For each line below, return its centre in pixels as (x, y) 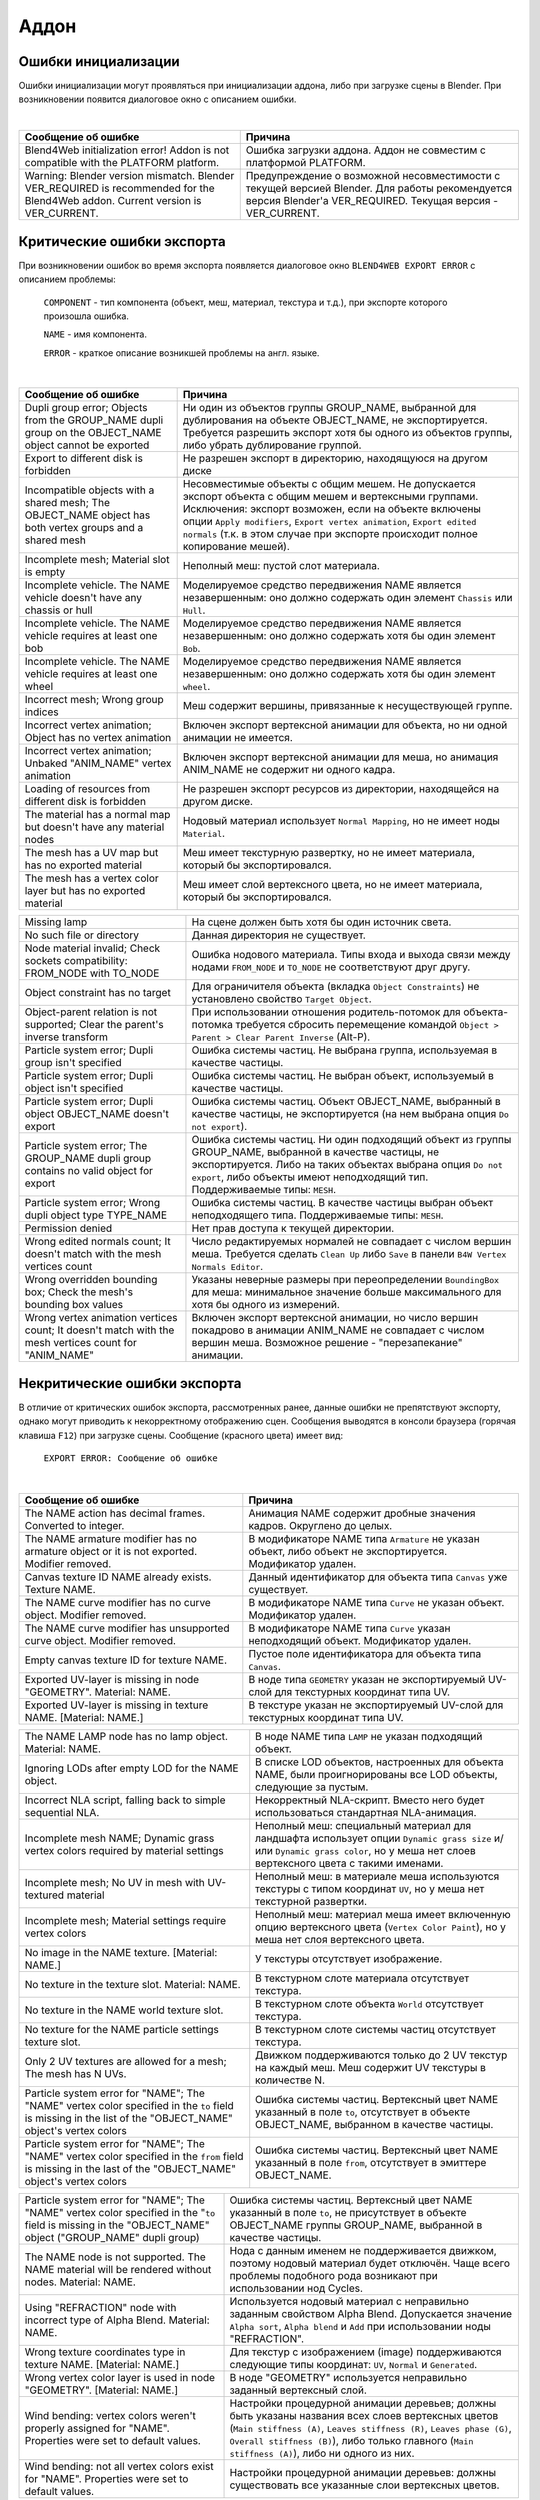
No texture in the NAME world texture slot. (124, 2010)
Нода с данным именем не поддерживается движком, (363, 2250)
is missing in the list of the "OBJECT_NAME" (129, 2118)
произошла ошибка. (86, 316)
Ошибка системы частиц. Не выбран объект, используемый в (342, 1076)
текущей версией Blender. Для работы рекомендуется (378, 188)
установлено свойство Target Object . (281, 999)
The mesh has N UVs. (75, 2073)
